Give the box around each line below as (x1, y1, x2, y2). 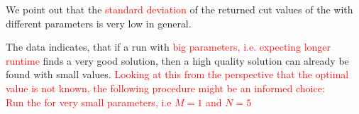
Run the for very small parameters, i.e (6, 94, 172, 109)
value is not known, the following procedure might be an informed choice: (6, 80, 325, 95)
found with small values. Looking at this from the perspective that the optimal (6, 67, 349, 82)
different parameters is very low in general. (6, 15, 192, 30)
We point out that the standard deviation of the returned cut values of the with (6, 2, 353, 16)
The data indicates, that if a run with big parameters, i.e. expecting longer (6, 39, 331, 54)
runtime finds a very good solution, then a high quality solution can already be (6, 53, 349, 68)
